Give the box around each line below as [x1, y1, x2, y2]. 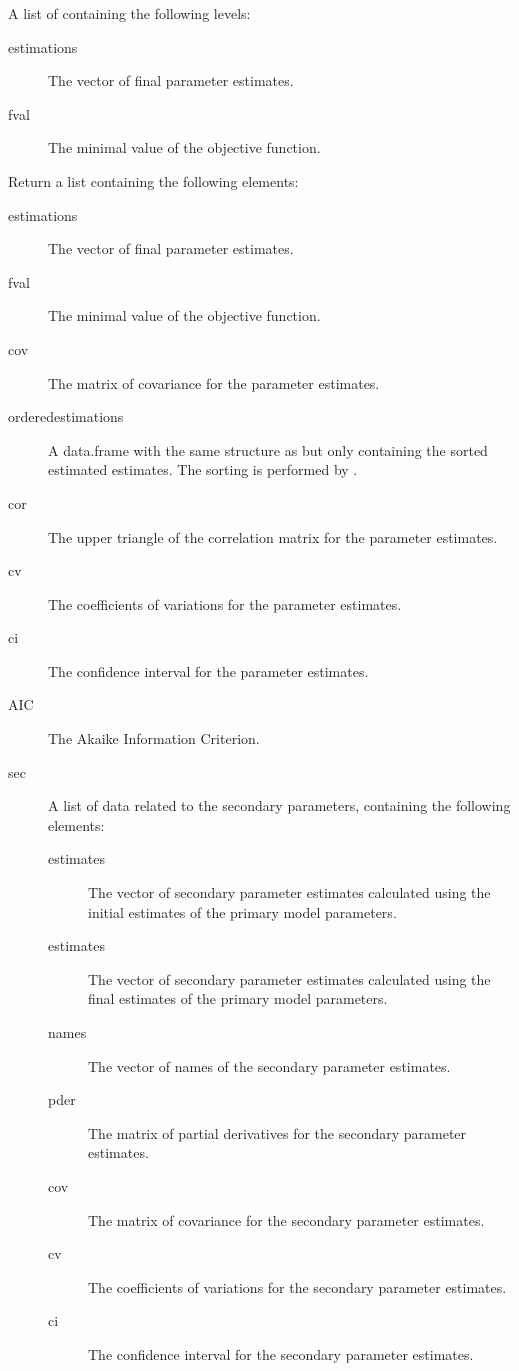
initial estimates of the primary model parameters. [88, 901, 397, 922]
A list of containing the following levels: [8, 3, 251, 23]
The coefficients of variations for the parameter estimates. [48, 593, 402, 614]
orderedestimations [8, 406, 124, 427]
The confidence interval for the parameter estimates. [48, 660, 369, 681]
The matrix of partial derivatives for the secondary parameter [88, 1122, 467, 1143]
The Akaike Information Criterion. [48, 728, 260, 749]
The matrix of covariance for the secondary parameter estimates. [88, 1209, 485, 1230]
